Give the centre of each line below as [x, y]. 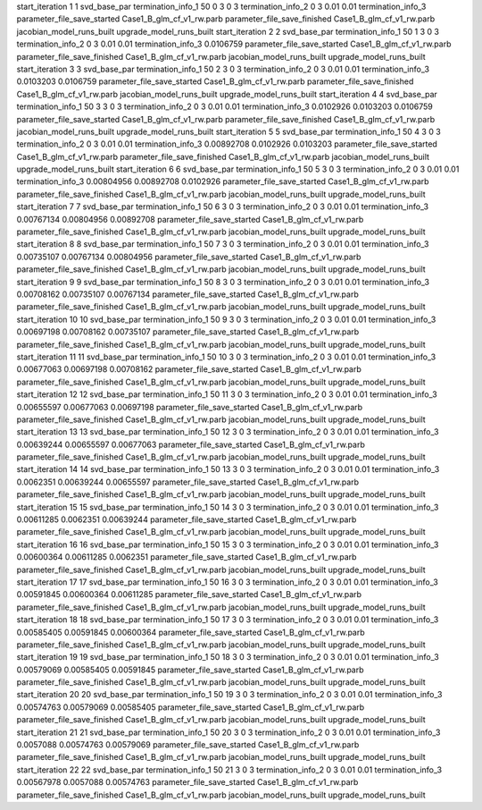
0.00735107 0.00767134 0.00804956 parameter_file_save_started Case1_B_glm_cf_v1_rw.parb [189, 257]
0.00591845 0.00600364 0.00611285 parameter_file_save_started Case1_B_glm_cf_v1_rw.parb [189, 595]
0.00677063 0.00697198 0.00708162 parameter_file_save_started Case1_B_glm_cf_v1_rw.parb [189, 369]
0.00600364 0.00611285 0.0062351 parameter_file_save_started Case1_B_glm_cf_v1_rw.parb [187, 557]
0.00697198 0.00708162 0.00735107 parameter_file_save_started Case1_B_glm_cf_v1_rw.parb [188, 332]
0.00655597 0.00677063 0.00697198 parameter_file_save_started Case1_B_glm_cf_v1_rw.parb [190, 407]
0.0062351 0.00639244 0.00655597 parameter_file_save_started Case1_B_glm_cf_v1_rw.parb [188, 482]
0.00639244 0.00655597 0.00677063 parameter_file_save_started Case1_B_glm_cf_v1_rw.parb [191, 444]
